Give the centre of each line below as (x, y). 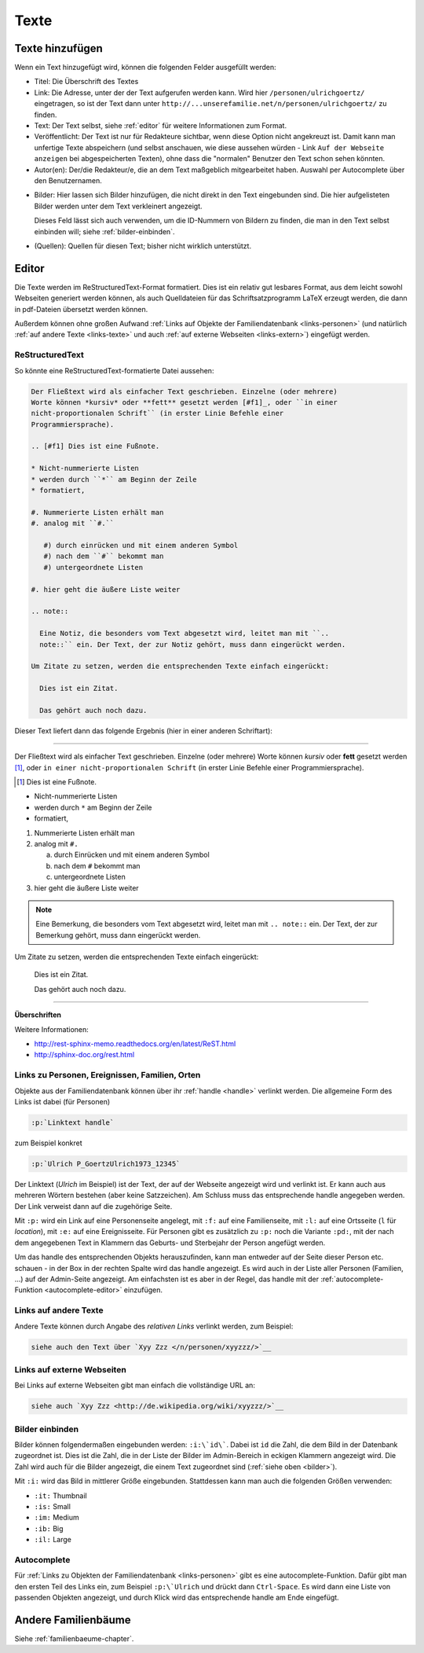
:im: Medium (57, 1518)
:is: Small (52, 1506)
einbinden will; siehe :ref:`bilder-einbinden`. (104, 231)
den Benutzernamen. (68, 180)
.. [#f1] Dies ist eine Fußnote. (95, 446)
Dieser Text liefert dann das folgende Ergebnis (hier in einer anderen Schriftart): (143, 730)
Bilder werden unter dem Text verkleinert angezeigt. (119, 206)
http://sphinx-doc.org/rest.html (84, 1055)
